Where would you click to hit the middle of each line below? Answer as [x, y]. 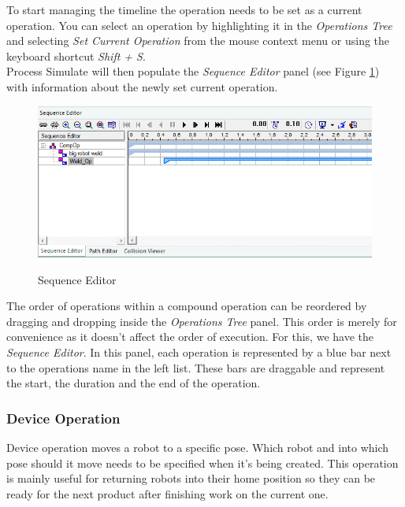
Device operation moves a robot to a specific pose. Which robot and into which [198, 447]
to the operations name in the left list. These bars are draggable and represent [196, 367]
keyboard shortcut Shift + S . [76, 56]
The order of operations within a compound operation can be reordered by [187, 306]
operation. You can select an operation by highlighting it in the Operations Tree [199, 25]
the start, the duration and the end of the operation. [134, 383]
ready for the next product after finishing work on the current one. [167, 493]
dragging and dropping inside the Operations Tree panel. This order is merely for [202, 321]
